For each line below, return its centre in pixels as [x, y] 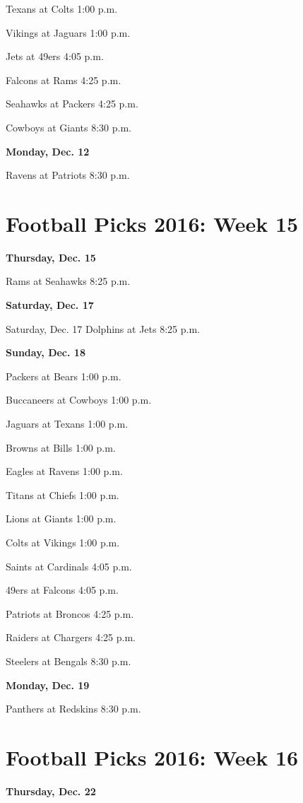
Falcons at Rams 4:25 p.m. [64, 80]
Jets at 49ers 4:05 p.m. [55, 56]
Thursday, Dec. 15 [51, 257]
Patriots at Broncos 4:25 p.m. [70, 613]
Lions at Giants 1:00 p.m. [61, 518]
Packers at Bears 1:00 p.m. [64, 376]
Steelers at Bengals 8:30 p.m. [69, 661]
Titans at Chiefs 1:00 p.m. [63, 494]
